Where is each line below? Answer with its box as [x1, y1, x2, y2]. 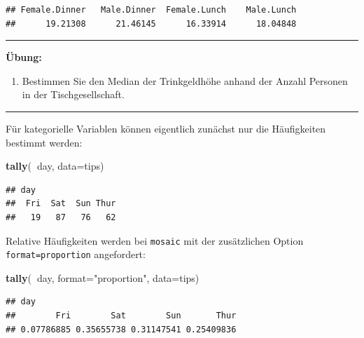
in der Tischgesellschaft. [22, 87, 125, 102]
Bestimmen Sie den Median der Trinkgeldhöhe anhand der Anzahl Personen [22, 73, 348, 88]
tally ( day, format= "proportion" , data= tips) [6, 270, 199, 285]
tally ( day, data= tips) [6, 158, 104, 173]
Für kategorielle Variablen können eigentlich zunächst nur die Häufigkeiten [6, 121, 326, 135]
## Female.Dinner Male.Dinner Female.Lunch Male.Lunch [6, 5, 297, 15]
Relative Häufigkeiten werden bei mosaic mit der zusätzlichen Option [6, 233, 304, 248]
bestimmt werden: [6, 135, 83, 149]
